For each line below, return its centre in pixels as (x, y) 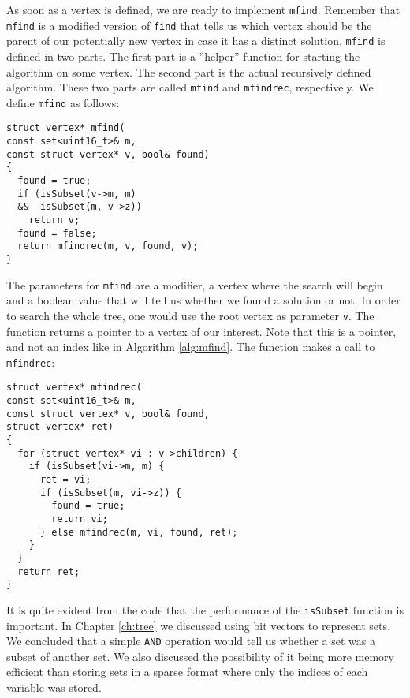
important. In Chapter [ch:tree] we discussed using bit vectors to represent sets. (198, 625)
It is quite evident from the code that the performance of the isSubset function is (205, 609)
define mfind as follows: (63, 102)
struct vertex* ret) (60, 427)
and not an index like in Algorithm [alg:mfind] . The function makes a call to (191, 347)
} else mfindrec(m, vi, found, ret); (139, 532)
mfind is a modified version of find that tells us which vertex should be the (189, 25)
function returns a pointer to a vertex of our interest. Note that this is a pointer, (201, 331)
